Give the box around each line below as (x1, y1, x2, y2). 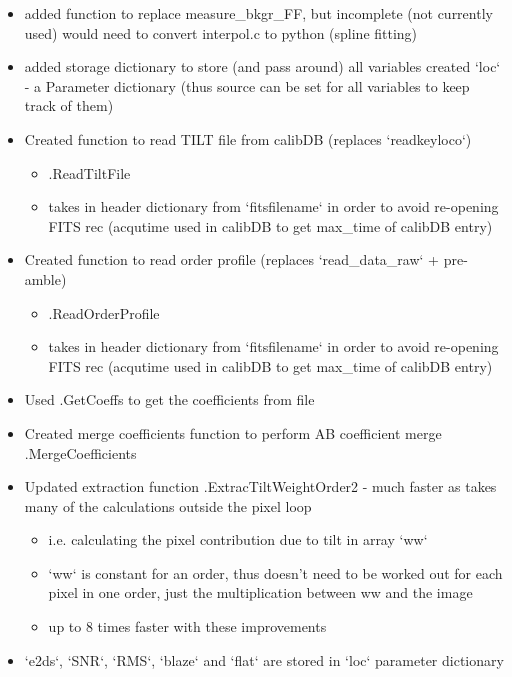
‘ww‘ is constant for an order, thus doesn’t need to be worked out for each (48, 562, 503, 583)
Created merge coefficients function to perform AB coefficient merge (24, 422, 442, 443)
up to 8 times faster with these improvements (48, 616, 327, 637)
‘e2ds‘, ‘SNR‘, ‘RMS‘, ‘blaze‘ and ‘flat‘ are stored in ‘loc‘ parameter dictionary (24, 649, 504, 670)
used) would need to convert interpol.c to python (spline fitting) (24, 22, 418, 43)
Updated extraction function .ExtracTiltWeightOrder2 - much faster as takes (24, 476, 497, 497)
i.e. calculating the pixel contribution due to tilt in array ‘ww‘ (48, 529, 428, 550)
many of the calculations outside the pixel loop (24, 495, 312, 516)
